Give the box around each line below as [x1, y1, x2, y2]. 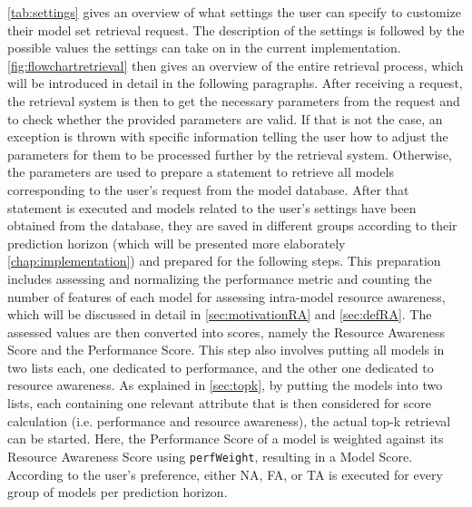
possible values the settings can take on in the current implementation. [7, 38, 401, 57]
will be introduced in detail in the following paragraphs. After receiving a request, [7, 73, 463, 93]
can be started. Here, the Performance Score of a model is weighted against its [7, 429, 444, 448]
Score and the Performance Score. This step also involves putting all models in [7, 340, 445, 359]
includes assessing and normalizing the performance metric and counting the [7, 268, 432, 288]
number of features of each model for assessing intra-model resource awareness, [7, 287, 446, 306]
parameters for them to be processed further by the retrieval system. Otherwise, [7, 144, 452, 163]
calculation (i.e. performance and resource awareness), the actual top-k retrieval [7, 411, 451, 430]
